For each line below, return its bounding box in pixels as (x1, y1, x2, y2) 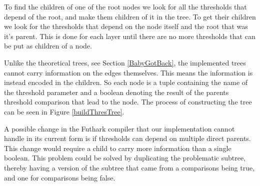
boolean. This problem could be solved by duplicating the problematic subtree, (4, 152, 245, 163)
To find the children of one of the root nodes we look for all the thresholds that (4, 1, 247, 11)
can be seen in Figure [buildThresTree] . (4, 106, 124, 116)
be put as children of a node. (4, 40, 92, 51)
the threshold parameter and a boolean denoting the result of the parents (4, 86, 229, 97)
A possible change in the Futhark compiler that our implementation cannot (4, 123, 235, 133)
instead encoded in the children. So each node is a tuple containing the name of (4, 77, 248, 87)
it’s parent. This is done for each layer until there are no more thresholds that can (4, 30, 255, 41)
